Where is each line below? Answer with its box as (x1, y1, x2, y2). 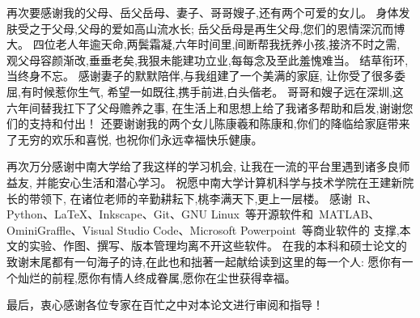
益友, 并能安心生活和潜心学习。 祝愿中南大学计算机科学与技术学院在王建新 (6, 173, 403, 190)
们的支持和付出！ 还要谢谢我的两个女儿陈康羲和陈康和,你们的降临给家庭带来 (6, 115, 410, 132)
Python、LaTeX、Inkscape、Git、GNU (6, 206, 208, 223)
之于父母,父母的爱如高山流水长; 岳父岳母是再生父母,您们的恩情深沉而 (28, 19, 394, 36)
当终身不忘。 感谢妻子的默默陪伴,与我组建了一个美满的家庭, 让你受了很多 (6, 67, 395, 84)
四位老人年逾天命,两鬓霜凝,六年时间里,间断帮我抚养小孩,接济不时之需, (32, 36, 401, 53)
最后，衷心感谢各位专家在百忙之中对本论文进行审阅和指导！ (6, 296, 324, 313)
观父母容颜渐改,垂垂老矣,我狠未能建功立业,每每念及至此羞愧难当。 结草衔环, (6, 51, 409, 68)
